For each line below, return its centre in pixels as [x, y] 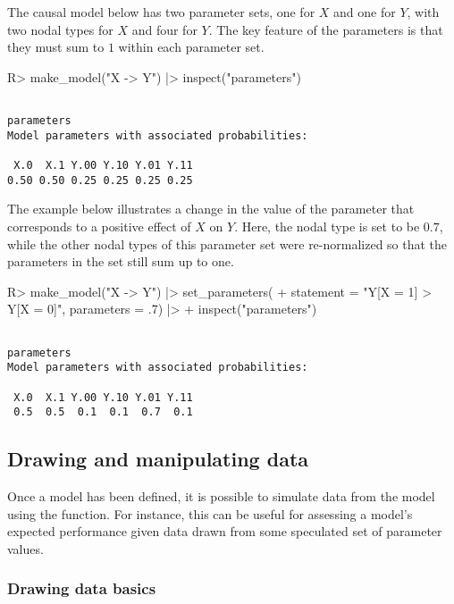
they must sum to [56, 47]
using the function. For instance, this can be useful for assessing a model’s [210, 513]
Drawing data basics [82, 588]
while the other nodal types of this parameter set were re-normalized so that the [227, 243]
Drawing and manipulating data [158, 459]
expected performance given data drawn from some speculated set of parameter [225, 531]
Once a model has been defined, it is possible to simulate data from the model [221, 496]
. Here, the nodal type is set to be [327, 226]
